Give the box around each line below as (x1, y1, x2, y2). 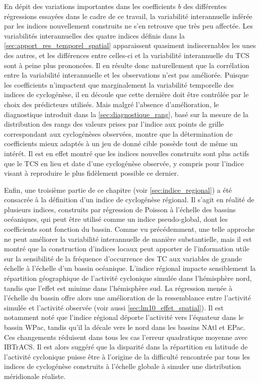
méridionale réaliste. (4, 370, 66, 381)
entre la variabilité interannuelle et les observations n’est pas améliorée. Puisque (4, 70, 249, 80)
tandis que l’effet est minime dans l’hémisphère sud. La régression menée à (4, 282, 232, 293)
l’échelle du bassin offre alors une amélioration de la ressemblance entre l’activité (4, 292, 251, 303)
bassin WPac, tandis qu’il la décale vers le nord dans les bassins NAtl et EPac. (4, 322, 245, 332)
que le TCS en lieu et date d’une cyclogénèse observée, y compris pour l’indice (4, 158, 244, 168)
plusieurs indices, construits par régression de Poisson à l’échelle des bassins (4, 204, 236, 214)
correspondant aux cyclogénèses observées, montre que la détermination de (4, 128, 233, 139)
